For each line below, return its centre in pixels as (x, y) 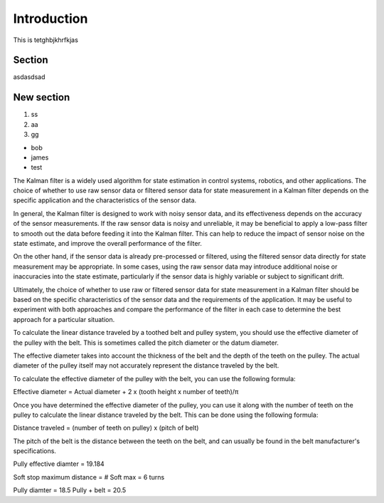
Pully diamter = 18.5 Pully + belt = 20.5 (70, 490)
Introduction (50, 19)
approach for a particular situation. (64, 319)
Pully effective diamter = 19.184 (59, 464)
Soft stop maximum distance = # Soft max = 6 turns (89, 477)
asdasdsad (29, 77)
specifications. (35, 451)
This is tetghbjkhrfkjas (46, 40)
